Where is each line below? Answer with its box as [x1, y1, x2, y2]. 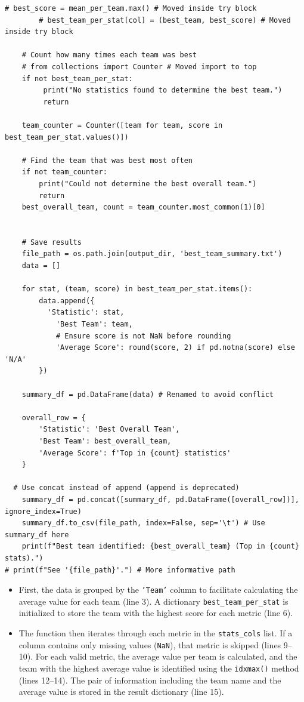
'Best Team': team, [55, 320, 133, 329]
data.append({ [39, 296, 95, 305]
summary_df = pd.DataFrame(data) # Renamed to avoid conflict [21, 390, 274, 399]
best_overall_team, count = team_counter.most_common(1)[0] [21, 203, 265, 212]
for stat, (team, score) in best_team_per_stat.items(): [21, 285, 253, 294]
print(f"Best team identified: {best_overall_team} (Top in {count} [21, 542, 299, 551]
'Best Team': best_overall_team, [39, 436, 172, 445]
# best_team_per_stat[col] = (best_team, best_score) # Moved [39, 16, 291, 24]
